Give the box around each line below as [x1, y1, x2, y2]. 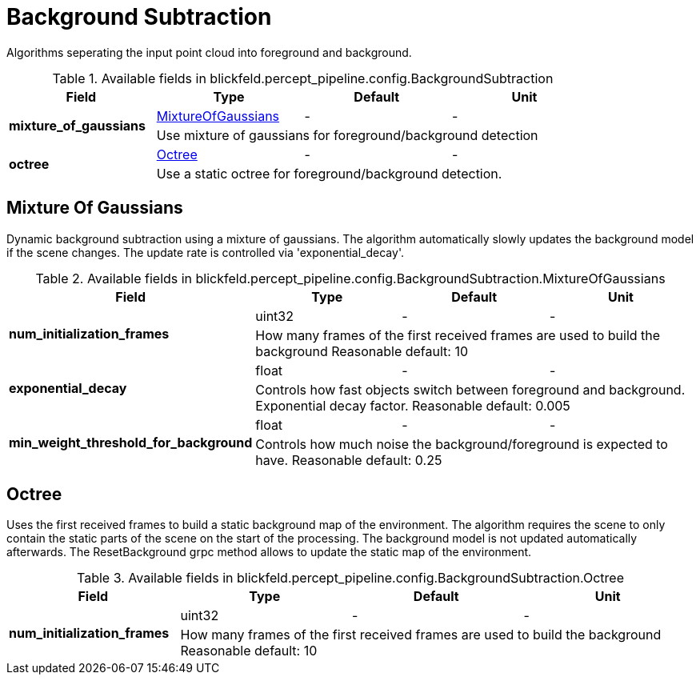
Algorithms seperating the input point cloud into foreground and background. [6, 45, 412, 59]
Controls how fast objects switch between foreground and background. [255, 381, 686, 398]
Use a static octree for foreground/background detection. [156, 165, 502, 182]
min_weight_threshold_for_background [9, 434, 253, 451]
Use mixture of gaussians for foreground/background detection [156, 126, 538, 143]
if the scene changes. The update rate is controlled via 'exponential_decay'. [6, 245, 404, 259]
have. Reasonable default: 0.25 [255, 451, 442, 468]
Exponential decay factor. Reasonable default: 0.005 [255, 397, 570, 414]
